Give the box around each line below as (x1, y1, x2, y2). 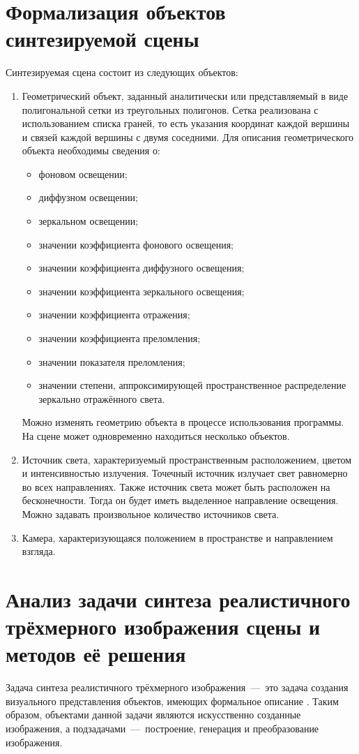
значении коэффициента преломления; (38, 331, 201, 346)
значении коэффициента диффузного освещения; (38, 260, 245, 275)
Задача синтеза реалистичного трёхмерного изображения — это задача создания (6, 680, 349, 695)
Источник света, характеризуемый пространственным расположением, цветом (22, 452, 352, 466)
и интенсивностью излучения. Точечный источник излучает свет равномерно (22, 466, 348, 480)
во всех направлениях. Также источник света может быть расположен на (22, 479, 330, 494)
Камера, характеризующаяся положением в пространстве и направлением (22, 530, 333, 545)
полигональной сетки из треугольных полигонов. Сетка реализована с (22, 102, 319, 117)
